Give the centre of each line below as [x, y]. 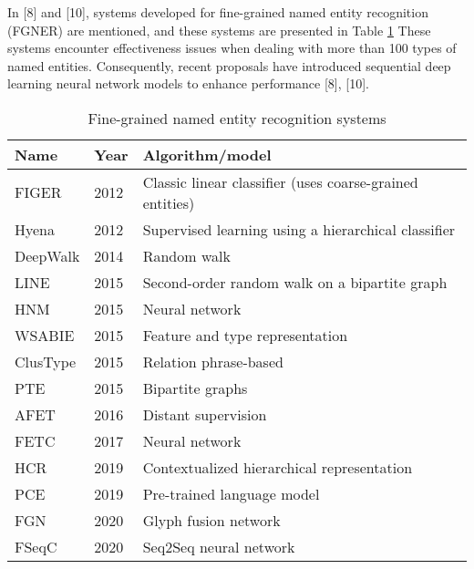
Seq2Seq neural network [219, 546]
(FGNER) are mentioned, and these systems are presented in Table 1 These [219, 30]
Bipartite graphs [195, 388]
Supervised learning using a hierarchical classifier [299, 229]
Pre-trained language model [231, 493]
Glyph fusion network [211, 520]
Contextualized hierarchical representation [278, 467]
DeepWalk [47, 255]
